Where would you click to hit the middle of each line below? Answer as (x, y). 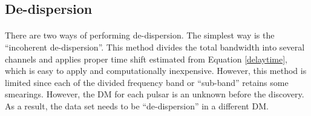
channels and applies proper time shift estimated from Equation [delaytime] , (146, 59)
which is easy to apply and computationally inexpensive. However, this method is (156, 71)
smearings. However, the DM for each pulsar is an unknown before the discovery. (155, 94)
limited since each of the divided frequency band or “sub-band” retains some (147, 82)
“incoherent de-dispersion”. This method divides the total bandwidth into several (155, 47)
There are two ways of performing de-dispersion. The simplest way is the (140, 35)
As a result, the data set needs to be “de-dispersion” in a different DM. (137, 105)
